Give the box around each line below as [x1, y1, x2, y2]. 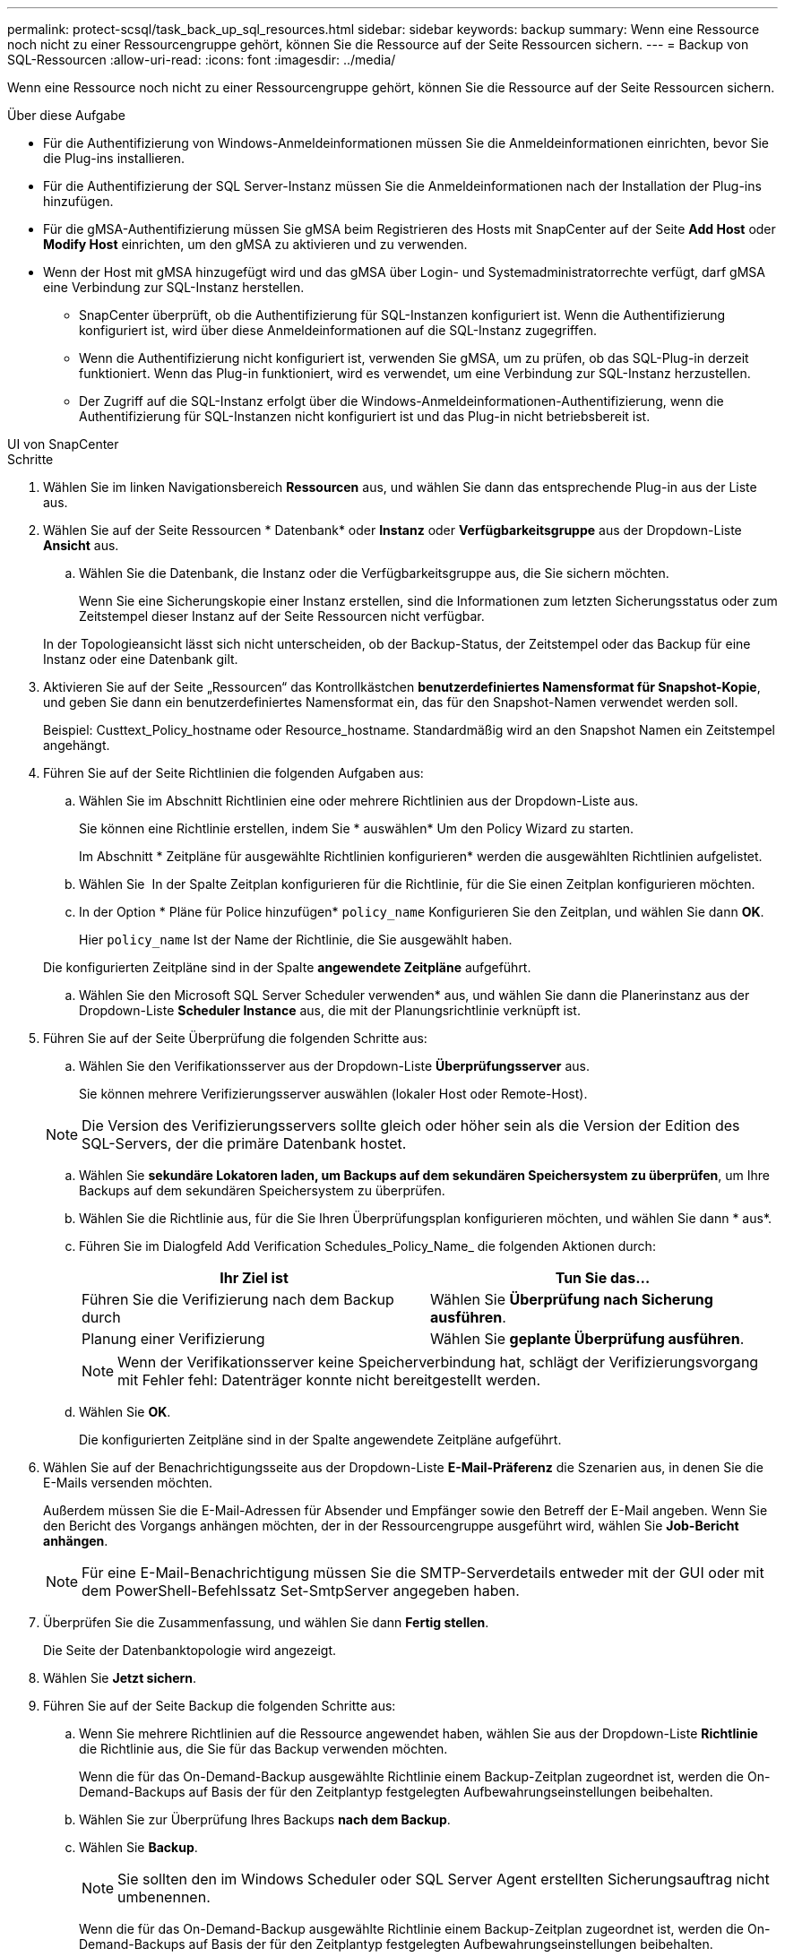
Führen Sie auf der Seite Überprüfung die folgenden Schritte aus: [43, 1030, 427, 1046]
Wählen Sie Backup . [79, 1840, 198, 1855]
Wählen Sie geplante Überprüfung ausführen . [430, 1330, 745, 1348]
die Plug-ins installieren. [43, 151, 185, 166]
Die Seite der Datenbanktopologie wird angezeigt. [43, 1642, 336, 1658]
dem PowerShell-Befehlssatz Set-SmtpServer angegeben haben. [82, 1582, 520, 1599]
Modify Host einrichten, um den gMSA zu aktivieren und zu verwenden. [43, 237, 468, 252]
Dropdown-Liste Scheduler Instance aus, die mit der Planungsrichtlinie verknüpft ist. [79, 1003, 581, 1018]
